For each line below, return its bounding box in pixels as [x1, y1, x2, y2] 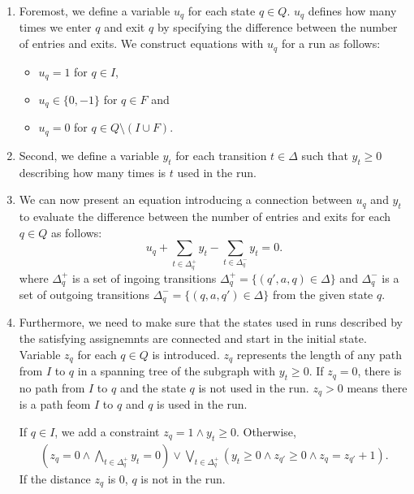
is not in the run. [140, 470, 226, 487]
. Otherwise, [235, 422, 296, 440]
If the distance [19, 470, 91, 487]
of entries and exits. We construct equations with [19, 35, 264, 52]
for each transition [175, 146, 267, 163]
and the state [119, 379, 186, 396]
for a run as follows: [281, 35, 381, 52]
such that [301, 146, 348, 163]
